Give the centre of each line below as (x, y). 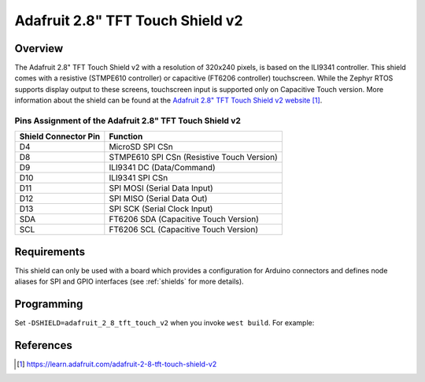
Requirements (50, 252)
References (43, 345)
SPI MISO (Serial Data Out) (158, 198)
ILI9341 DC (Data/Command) (162, 168)
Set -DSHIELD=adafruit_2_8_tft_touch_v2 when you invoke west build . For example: (164, 323)
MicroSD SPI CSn (141, 147)
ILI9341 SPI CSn (139, 178)
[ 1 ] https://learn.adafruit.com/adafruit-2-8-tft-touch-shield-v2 (117, 364)
